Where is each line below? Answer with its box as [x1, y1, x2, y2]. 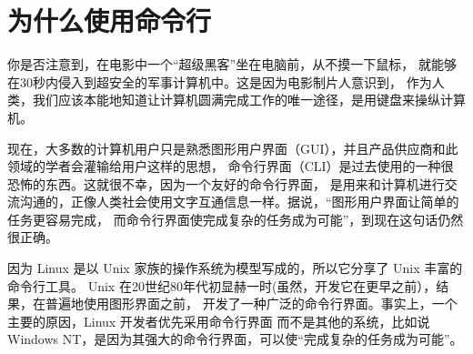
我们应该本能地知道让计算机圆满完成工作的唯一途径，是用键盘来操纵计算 [32, 90, 466, 109]
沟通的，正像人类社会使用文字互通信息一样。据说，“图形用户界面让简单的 [19, 192, 459, 211]
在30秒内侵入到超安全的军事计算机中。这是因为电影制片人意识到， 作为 [7, 72, 432, 91]
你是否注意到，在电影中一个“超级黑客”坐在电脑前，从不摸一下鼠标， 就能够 [7, 55, 457, 74]
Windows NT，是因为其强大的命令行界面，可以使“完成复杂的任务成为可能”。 [7, 329, 463, 349]
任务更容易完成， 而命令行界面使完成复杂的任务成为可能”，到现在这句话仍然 [7, 209, 464, 228]
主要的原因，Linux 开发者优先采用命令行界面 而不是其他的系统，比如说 [7, 311, 430, 330]
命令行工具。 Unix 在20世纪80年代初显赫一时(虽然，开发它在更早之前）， [7, 276, 437, 295]
